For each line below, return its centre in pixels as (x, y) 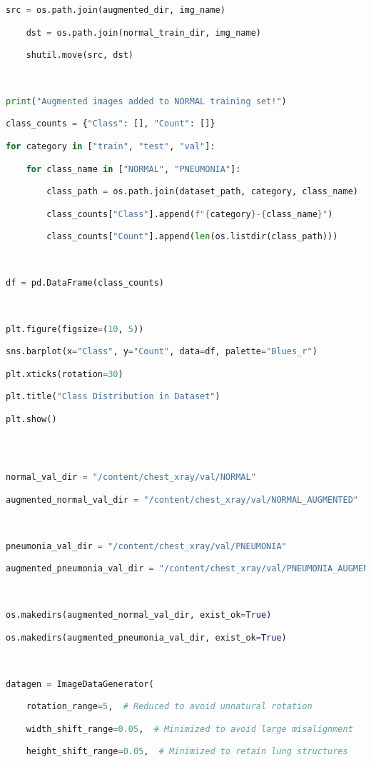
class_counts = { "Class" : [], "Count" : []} (111, 124)
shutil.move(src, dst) (80, 55)
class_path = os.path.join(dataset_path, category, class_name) (202, 192)
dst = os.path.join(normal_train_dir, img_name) (143, 32)
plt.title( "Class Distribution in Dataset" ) (113, 397)
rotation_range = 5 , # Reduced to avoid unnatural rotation (169, 707)
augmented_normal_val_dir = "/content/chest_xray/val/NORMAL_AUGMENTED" (182, 500)
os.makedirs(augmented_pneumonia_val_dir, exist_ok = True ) (146, 637)
